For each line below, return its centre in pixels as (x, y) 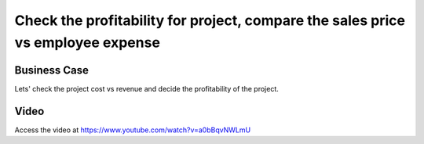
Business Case (52, 70)
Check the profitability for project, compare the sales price (210, 20)
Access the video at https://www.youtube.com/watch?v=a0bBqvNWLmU (133, 130)
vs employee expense (88, 42)
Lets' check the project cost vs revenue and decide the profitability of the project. (146, 88)
